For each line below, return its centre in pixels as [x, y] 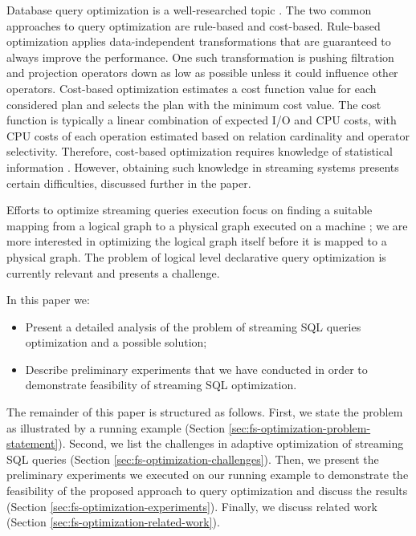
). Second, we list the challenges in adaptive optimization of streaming [231, 443]
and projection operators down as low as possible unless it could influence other [202, 73]
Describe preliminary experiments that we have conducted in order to [196, 369]
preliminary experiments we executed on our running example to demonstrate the [208, 475]
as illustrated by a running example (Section [116, 427]
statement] [33, 443]
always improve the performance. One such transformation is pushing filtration [200, 57]
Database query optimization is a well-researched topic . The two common [189, 10]
